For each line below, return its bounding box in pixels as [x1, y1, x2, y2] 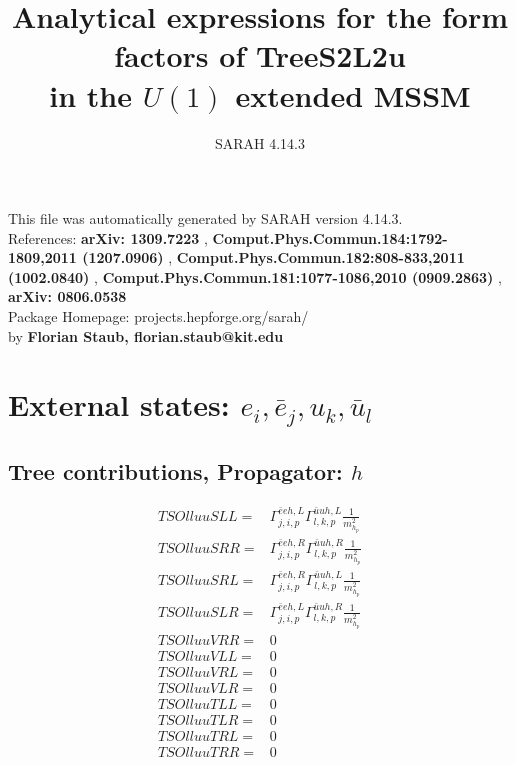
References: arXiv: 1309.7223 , [8, 227, 208, 248]
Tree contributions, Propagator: [8, 455, 343, 486]
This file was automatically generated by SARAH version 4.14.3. [8, 208, 403, 229]
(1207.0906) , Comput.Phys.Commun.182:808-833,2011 [82, 247, 465, 268]
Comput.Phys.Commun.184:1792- [212, 227, 448, 248]
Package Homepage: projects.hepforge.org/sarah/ [8, 306, 309, 327]
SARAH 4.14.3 [214, 132, 306, 153]
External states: [8, 384, 230, 425]
